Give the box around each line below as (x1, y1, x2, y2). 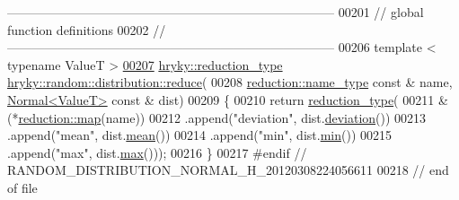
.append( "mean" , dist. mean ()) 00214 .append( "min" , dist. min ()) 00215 (7, 126, 392, 144)
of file (7, 178, 38, 196)
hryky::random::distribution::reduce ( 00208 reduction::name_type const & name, (7, 73, 453, 91)
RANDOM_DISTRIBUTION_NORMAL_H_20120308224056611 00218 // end (7, 161, 449, 179)
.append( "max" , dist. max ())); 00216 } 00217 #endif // (7, 143, 307, 161)
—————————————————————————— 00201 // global (7, 3, 424, 21)
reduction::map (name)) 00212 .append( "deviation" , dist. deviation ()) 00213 (18, 108, 427, 126)
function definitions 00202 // (7, 20, 166, 39)
